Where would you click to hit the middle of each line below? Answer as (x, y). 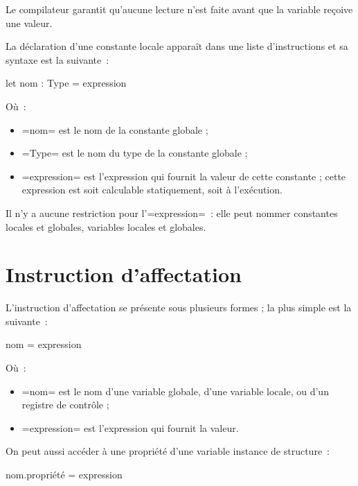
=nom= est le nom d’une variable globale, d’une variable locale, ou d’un (175, 391)
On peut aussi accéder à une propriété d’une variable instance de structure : (168, 451)
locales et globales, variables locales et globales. (106, 226)
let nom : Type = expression (66, 83)
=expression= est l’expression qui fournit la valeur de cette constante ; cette (184, 176)
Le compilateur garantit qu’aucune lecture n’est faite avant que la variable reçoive (179, 9)
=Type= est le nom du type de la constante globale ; (135, 153)
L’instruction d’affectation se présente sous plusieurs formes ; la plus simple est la (179, 307)
